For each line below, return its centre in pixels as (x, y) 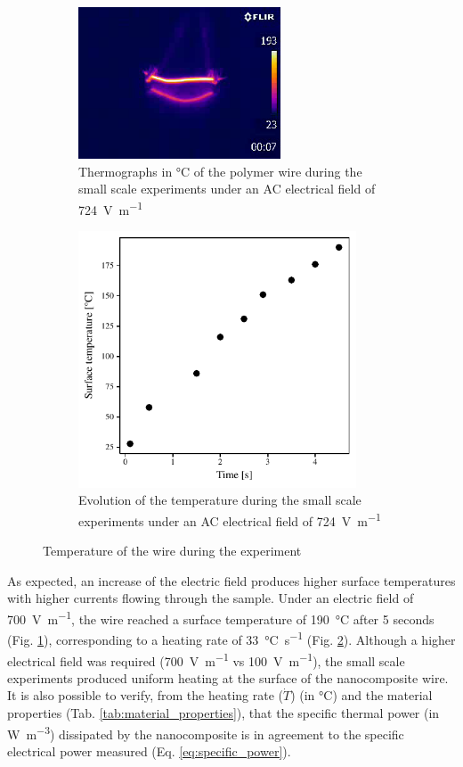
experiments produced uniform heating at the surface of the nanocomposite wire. (228, 677)
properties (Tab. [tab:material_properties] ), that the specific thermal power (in (223, 712)
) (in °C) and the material (361, 695)
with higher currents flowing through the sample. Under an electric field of (211, 598)
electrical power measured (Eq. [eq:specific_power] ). (149, 751)
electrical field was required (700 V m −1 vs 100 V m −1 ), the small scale (206, 659)
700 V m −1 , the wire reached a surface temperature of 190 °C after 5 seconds (221, 618)
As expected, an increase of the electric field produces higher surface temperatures (231, 580)
